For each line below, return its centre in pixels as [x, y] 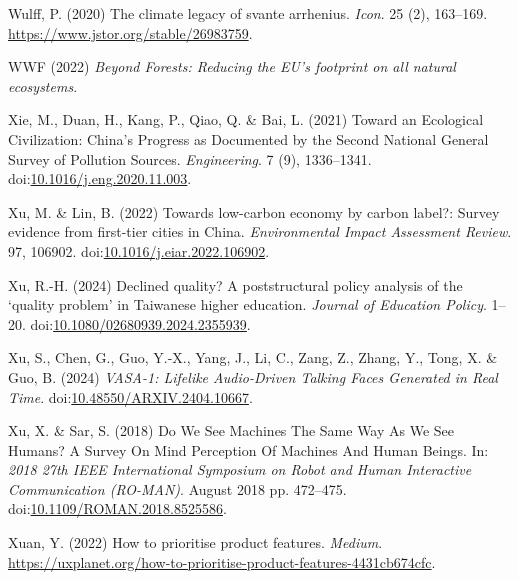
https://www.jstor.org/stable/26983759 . [130, 32]
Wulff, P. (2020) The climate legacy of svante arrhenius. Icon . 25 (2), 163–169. [248, 13]
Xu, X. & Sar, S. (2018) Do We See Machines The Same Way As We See [231, 430]
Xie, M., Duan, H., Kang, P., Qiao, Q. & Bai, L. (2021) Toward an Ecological [246, 119]
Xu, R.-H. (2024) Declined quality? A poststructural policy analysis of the [235, 284]
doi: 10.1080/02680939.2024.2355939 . [140, 323]
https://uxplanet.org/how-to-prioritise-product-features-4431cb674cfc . [222, 561]
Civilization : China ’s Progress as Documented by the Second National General [248, 138]
